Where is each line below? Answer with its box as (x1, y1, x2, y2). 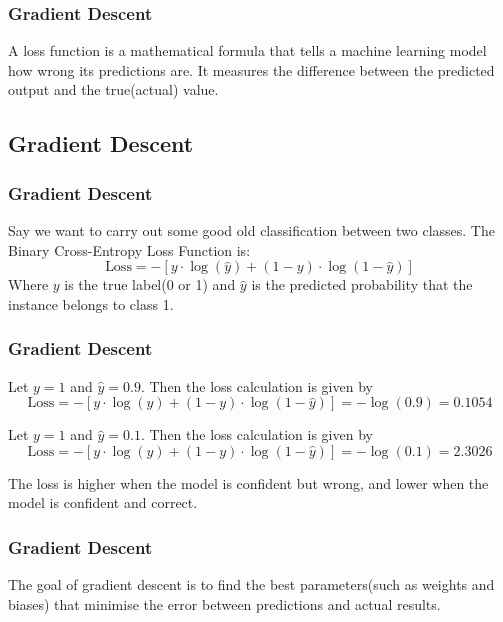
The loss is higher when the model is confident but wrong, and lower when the (8, 472, 489, 493)
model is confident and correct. (8, 492, 198, 513)
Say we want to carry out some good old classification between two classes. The (8, 220, 495, 240)
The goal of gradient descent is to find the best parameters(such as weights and (8, 574, 495, 595)
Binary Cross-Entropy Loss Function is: (8, 239, 251, 260)
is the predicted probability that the (251, 274, 473, 295)
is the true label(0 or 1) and (64, 274, 236, 295)
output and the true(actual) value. (8, 79, 219, 100)
